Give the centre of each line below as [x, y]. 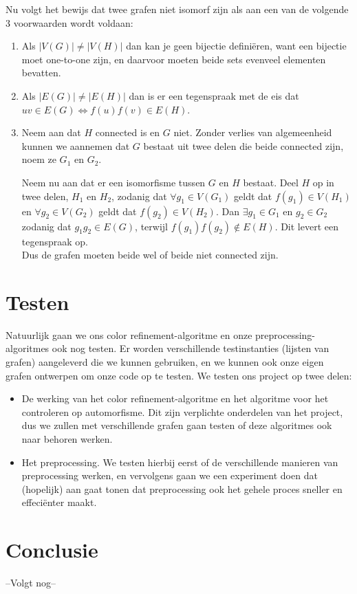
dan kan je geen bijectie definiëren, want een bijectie [236, 46]
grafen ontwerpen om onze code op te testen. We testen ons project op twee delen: [179, 375]
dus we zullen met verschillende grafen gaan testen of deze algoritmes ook [177, 425]
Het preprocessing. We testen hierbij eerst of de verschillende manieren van [180, 462]
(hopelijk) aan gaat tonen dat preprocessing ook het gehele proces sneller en [182, 488]
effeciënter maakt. [59, 502]
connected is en [128, 132]
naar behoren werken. [67, 439]
